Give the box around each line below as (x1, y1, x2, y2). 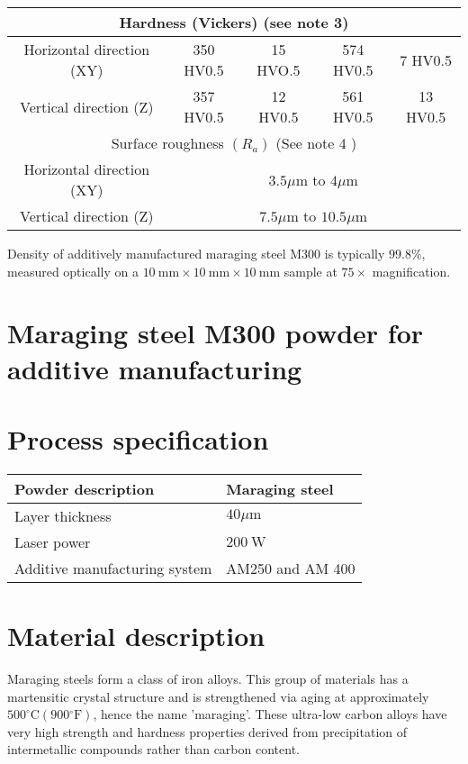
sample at (283, 261, 337, 280)
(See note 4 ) (275, 132, 357, 153)
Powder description (14, 477, 155, 499)
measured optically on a (7, 261, 139, 280)
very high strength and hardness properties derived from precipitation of (7, 722, 408, 741)
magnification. (372, 261, 451, 280)
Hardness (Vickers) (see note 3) (119, 12, 349, 32)
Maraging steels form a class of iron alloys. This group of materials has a (7, 669, 409, 687)
